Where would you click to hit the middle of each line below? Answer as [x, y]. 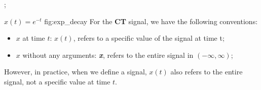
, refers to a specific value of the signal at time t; [149, 38]
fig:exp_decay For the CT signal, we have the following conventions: [151, 21]
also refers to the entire [207, 72]
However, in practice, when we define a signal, [76, 72]
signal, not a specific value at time [57, 81]
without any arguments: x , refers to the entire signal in [108, 55]
